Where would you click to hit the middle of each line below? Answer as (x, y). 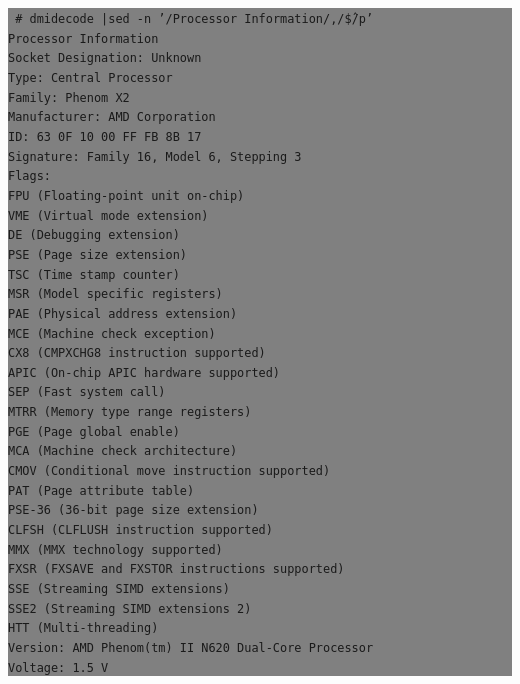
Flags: (29, 176)
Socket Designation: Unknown (105, 58)
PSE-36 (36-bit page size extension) (133, 510)
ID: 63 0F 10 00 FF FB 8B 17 (105, 136)
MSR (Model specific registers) (115, 294)
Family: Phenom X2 (69, 97)
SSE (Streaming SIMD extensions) (119, 589)
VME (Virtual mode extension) (108, 215)
